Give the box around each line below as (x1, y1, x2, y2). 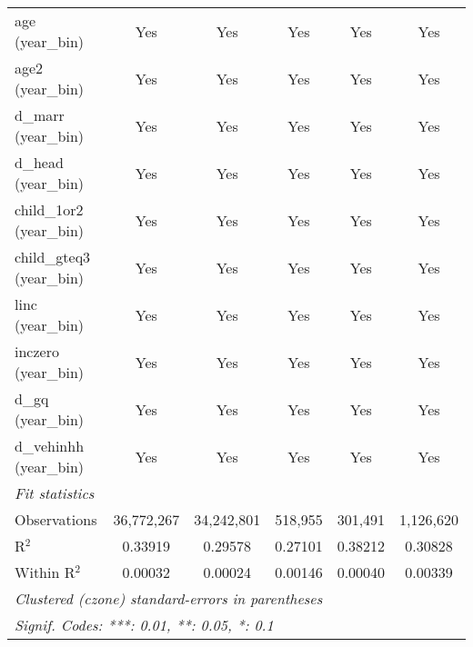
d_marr (15, 105, 65, 125)
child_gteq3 (15, 246, 91, 267)
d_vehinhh (15, 435, 85, 456)
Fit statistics (15, 483, 95, 503)
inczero (15, 341, 59, 362)
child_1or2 (15, 199, 84, 220)
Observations (15, 509, 97, 530)
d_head (15, 152, 64, 173)
